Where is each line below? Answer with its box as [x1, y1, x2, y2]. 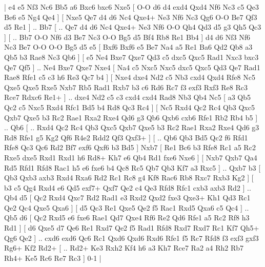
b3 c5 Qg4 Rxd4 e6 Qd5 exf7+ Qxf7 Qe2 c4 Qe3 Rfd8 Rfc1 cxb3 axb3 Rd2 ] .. [4, 182, 251, 193]
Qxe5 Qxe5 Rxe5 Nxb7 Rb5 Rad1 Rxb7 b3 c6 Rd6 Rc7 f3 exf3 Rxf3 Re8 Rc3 [4, 81, 248, 92]
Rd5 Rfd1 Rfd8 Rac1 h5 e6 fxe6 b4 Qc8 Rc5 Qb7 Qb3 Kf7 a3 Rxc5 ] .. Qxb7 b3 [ [4, 162, 261, 173]
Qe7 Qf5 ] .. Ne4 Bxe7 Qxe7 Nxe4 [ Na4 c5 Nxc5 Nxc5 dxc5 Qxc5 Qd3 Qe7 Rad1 [4, 61, 260, 72]
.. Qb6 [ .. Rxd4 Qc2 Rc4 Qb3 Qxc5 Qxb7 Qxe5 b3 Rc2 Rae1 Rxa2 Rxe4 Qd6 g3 [4, 122, 259, 133]
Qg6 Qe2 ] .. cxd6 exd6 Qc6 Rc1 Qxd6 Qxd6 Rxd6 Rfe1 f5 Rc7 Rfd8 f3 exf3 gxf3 [4, 232, 259, 243]
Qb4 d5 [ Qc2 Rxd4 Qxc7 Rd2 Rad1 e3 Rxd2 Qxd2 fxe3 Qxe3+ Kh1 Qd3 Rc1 [4, 192, 251, 203]
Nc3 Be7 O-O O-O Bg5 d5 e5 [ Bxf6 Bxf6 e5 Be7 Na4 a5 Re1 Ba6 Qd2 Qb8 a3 [4, 42, 253, 52]
